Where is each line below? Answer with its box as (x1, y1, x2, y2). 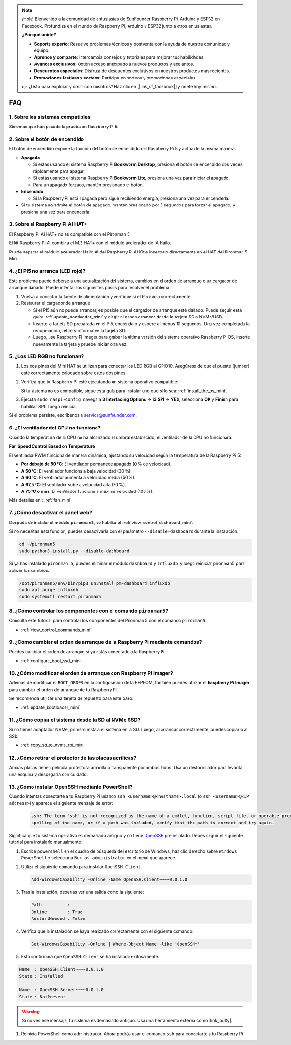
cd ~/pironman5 (19, 541, 55, 547)
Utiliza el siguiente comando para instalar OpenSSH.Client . (21, 864, 142, 870)
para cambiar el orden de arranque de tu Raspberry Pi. (9, 686, 118, 693)
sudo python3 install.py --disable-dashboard (19, 548, 129, 554)
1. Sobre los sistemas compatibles (9, 113, 91, 120)
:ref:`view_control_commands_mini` (21, 627, 92, 633)
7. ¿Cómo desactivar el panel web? (9, 509, 93, 516)
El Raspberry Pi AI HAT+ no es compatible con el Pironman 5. (9, 231, 131, 237)
